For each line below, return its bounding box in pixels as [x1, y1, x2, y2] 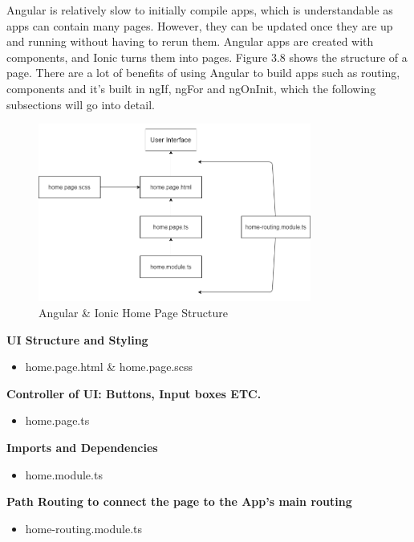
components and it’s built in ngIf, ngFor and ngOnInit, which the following [6, 79, 376, 96]
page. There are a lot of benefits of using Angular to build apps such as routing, [6, 64, 400, 81]
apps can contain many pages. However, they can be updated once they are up [6, 17, 393, 34]
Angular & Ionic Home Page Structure [39, 304, 228, 321]
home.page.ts [25, 412, 90, 429]
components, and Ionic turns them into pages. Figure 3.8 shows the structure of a [6, 48, 408, 65]
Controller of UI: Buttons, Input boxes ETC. [6, 385, 262, 401]
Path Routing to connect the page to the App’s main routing [6, 493, 352, 510]
